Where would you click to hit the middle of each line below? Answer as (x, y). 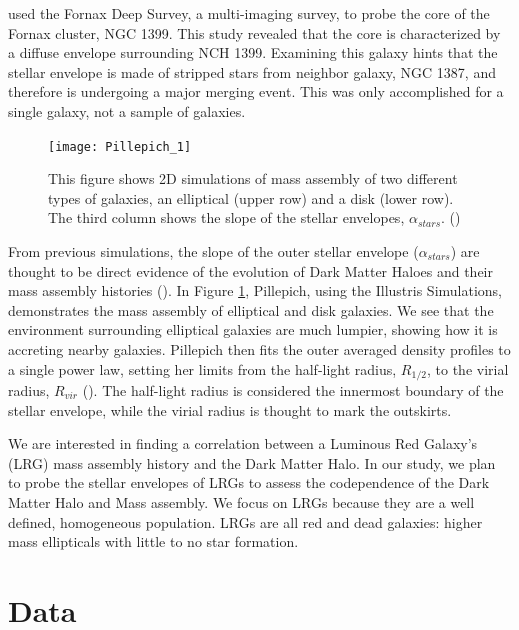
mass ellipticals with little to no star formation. (153, 541)
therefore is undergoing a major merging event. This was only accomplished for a (256, 91)
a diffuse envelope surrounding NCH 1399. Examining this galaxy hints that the (253, 52)
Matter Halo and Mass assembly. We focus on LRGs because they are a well (241, 501)
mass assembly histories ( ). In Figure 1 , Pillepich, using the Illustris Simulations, (255, 290)
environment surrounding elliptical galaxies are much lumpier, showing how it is (253, 329)
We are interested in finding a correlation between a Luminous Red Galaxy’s (243, 443)
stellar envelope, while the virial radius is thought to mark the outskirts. (230, 409)
